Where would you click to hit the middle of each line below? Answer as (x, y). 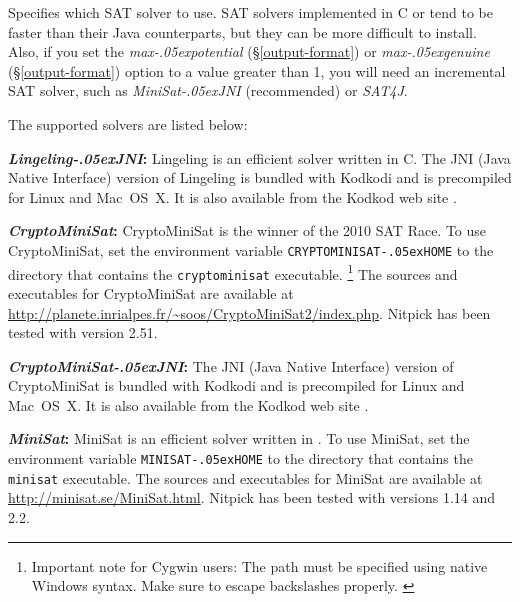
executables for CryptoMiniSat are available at (151, 292)
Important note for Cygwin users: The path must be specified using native (259, 565)
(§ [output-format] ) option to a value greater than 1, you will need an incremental (257, 70)
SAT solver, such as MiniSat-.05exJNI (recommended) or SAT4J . (208, 90)
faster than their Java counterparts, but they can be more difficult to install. (242, 31)
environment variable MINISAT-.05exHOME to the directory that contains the (240, 458)
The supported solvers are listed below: (128, 123)
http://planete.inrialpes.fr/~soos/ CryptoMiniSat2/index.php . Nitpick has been (249, 312)
